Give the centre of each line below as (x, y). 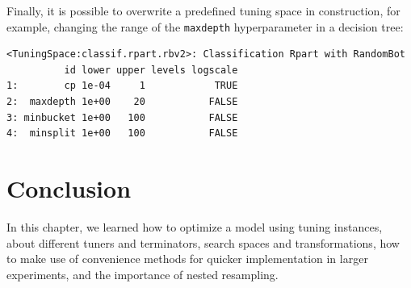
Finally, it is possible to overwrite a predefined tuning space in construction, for (203, 10)
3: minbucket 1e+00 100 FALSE (122, 117)
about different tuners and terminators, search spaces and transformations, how (203, 242)
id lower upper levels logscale (151, 70)
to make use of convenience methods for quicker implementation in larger (187, 259)
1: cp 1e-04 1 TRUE (122, 86)
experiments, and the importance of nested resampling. (143, 274)
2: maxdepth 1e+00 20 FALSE (122, 102)
